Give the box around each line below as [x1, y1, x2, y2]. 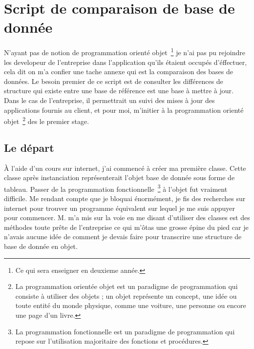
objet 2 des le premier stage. [4, 115, 89, 126]
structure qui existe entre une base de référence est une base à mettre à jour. [4, 85, 233, 96]
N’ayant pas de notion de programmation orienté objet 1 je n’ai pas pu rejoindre [4, 46, 245, 57]
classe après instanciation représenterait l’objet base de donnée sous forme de [4, 172, 235, 183]
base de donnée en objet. [4, 241, 78, 251]
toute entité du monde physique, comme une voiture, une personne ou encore [15, 300, 246, 310]
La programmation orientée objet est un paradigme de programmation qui [15, 281, 238, 291]
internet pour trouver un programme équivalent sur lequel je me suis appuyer [4, 203, 235, 213]
